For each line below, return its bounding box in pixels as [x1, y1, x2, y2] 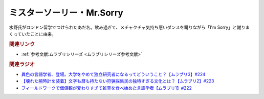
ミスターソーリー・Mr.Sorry [9, 7, 123, 18]
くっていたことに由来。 [9, 31, 56, 37]
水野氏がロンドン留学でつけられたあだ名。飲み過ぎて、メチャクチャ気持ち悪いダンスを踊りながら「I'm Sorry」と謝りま [9, 24, 250, 30]
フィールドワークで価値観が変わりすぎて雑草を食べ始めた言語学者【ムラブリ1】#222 [21, 85, 192, 91]
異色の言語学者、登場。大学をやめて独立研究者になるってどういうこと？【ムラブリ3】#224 [21, 71, 206, 78]
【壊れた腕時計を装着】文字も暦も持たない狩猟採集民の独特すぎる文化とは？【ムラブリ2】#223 [21, 78, 215, 84]
